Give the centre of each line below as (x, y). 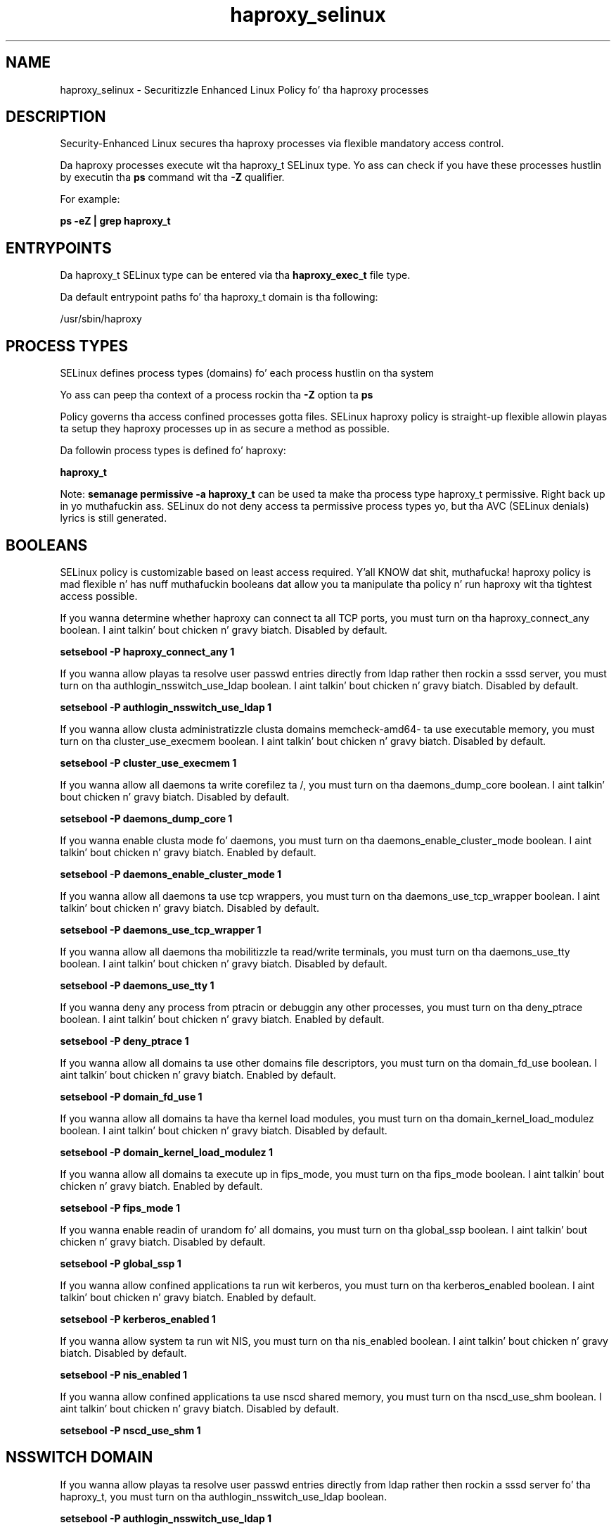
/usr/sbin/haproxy (101, 319)
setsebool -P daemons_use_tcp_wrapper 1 (161, 929)
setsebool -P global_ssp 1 (121, 1263)
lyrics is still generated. (114, 518)
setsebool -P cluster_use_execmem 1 (148, 763)
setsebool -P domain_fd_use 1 (131, 1096)
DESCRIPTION (56, 117)
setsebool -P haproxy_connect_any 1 (147, 651)
